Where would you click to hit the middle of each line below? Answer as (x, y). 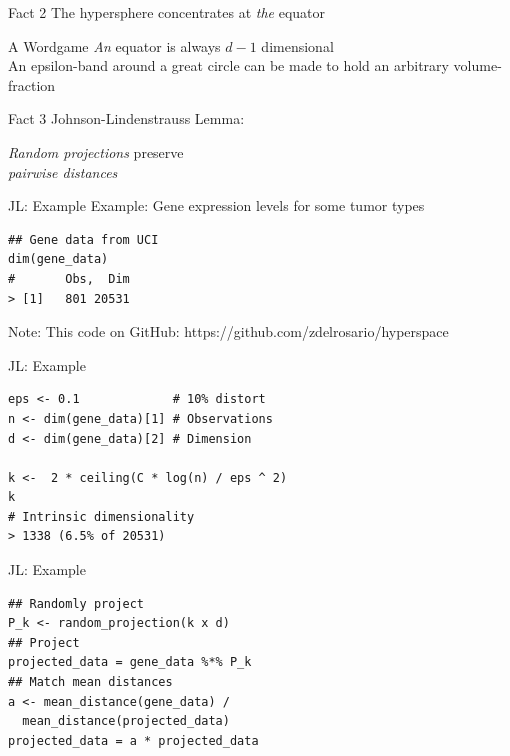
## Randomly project (76, 603)
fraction (32, 84)
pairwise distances (63, 171)
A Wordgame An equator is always (114, 45)
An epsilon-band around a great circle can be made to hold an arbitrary (228, 65)
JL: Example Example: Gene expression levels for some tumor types (216, 205)
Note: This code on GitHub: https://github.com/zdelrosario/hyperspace (228, 331)
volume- (477, 65)
